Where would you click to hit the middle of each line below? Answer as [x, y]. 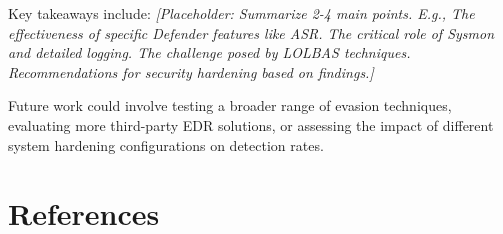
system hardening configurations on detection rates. [166, 144]
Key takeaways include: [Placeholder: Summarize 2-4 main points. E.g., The [241, 13]
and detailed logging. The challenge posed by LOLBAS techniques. [209, 52]
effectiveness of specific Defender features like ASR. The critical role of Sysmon [251, 32]
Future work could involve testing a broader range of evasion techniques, [230, 105]
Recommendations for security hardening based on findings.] [191, 71]
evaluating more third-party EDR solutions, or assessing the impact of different [251, 124]
